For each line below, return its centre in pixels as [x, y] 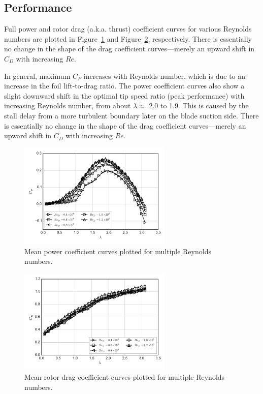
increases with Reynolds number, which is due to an [165, 75]
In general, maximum [37, 75]
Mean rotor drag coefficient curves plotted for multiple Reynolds [125, 377]
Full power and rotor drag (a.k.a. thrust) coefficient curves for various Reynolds [128, 29]
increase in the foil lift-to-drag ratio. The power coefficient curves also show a [124, 86]
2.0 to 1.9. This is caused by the [199, 105]
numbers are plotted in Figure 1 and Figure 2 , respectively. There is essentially [128, 38]
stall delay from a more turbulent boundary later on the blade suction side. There [131, 115]
